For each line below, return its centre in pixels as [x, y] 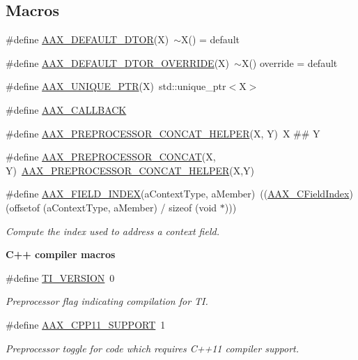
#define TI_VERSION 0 [60, 277]
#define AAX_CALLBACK [66, 109]
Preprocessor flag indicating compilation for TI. [107, 301]
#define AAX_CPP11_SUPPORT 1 [86, 324]
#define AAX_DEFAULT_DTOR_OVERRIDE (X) [118, 62]
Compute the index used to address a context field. [112, 231]
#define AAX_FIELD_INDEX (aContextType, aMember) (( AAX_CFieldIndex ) [179, 194]
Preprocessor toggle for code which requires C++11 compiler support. [153, 348]
